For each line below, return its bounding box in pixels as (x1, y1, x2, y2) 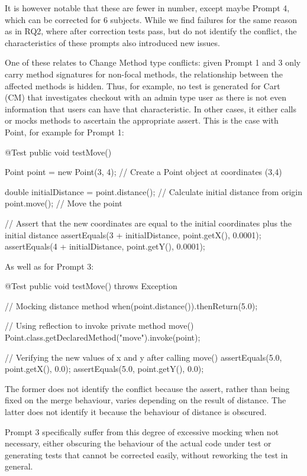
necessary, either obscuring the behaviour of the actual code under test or (5, 437, 272, 449)
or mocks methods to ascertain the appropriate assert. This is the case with (5, 114, 279, 127)
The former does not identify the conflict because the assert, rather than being (5, 382, 290, 394)
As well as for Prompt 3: (5, 260, 94, 272)
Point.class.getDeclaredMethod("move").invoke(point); (5, 331, 201, 344)
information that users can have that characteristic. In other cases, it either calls (5, 102, 296, 115)
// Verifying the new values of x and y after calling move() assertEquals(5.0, (5, 351, 282, 363)
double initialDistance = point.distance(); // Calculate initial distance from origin (5, 185, 303, 197)
